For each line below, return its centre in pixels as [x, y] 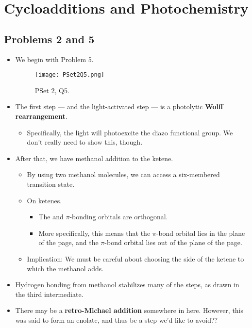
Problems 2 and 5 [49, 39]
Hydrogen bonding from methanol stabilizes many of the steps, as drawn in [127, 285]
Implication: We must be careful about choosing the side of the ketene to [135, 258]
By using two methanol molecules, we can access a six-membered [123, 174]
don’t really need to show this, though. [85, 142]
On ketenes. [44, 200]
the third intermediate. [49, 294]
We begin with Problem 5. [54, 59]
